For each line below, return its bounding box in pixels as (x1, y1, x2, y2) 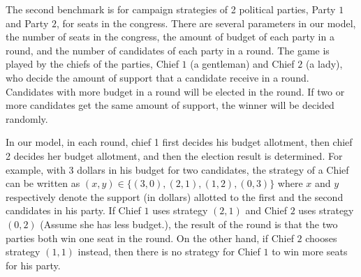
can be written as (6, 176, 80, 190)
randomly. (6, 111, 48, 126)
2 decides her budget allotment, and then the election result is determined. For (6, 148, 343, 163)
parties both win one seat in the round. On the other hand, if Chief (6, 230, 294, 245)
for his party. (6, 257, 61, 272)
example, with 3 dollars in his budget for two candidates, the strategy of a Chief (6, 162, 349, 177)
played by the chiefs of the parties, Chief (6, 57, 179, 71)
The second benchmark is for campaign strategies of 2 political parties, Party (6, 2, 336, 16)
